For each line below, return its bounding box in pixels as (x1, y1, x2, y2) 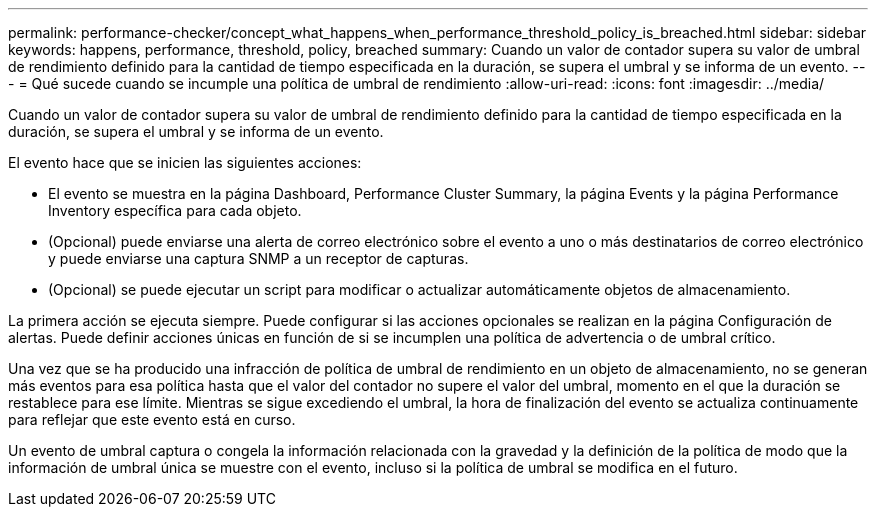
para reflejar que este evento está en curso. (8, 411, 296, 428)
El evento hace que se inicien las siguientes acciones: (8, 154, 362, 171)
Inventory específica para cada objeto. (48, 202, 302, 219)
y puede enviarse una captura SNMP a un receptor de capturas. (48, 250, 469, 267)
